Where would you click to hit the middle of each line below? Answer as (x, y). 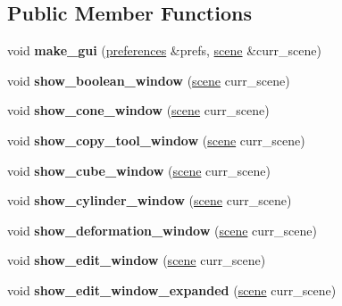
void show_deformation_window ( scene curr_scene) (162, 230)
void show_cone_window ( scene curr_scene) (138, 110)
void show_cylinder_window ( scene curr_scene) (150, 200)
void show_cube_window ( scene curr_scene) (139, 170)
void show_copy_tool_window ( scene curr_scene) (156, 140)
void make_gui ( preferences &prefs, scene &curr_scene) (164, 50)
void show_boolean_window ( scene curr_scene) (149, 80)
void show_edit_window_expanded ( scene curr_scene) (172, 289)
